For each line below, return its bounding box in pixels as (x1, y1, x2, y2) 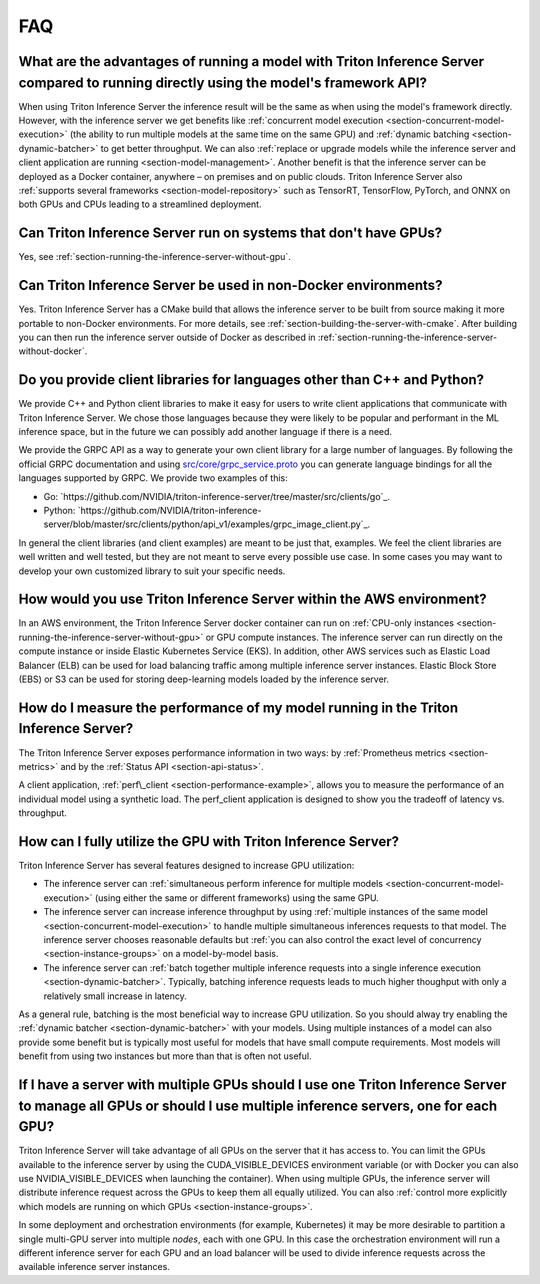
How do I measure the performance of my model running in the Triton (18, 699, 459, 716)
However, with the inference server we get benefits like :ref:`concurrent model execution (18, 115, 384, 127)
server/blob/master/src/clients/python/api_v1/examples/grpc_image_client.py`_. (43, 518, 371, 530)
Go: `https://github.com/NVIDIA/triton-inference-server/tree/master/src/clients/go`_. (43, 490, 390, 502)
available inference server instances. (18, 1261, 170, 1273)
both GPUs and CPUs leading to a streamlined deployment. (18, 198, 262, 210)
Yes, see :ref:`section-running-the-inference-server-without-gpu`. (18, 251, 292, 263)
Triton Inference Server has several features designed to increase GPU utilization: (18, 860, 355, 872)
